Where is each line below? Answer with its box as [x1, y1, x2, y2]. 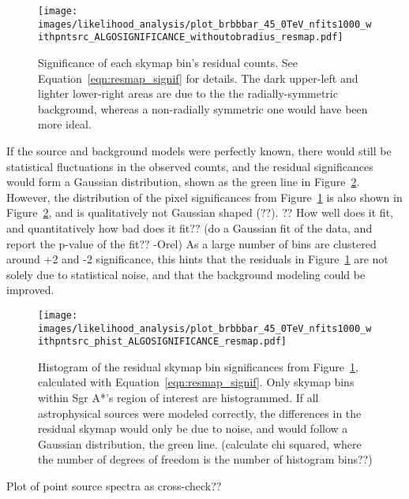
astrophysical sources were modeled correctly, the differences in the [38, 404, 362, 421]
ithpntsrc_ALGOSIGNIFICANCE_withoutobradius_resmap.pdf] [38, 32, 343, 43]
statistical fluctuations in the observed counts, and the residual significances [6, 158, 373, 174]
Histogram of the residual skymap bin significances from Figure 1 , [38, 358, 358, 374]
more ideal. [38, 116, 92, 132]
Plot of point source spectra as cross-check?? [6, 478, 222, 493]
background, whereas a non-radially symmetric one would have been [38, 100, 368, 117]
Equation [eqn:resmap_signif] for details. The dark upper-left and [38, 69, 358, 86]
